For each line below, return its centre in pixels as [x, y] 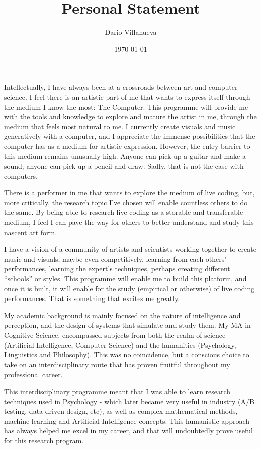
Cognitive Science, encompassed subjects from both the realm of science [115, 334]
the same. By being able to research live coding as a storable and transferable [124, 212]
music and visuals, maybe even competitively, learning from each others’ [115, 258]
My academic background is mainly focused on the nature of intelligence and [122, 315]
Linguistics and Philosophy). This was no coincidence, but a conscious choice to [127, 355]
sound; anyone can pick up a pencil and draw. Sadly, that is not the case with [124, 166]
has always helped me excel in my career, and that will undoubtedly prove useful [129, 431]
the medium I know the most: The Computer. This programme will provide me [126, 106]
